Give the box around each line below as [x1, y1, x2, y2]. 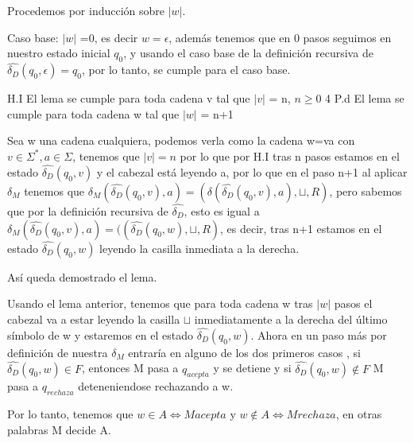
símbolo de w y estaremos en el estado [7, 326, 194, 343]
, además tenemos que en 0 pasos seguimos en [168, 29, 392, 45]
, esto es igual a [184, 203, 260, 220]
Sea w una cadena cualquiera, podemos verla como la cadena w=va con [7, 132, 355, 149]
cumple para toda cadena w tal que [7, 105, 180, 122]
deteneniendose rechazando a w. [78, 378, 234, 394]
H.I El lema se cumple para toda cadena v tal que [7, 90, 250, 107]
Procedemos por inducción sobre [7, 2, 165, 18]
